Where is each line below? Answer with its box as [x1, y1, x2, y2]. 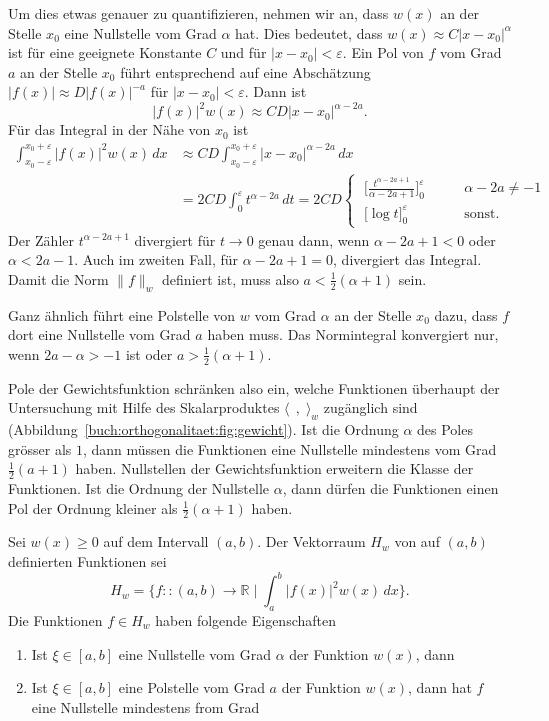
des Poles [417, 419, 473, 439]
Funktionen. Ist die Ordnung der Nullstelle [8, 478, 270, 499]
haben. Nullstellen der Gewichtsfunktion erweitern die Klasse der [75, 458, 474, 479]
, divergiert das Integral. [333, 249, 482, 270]
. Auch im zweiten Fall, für [74, 249, 239, 270]
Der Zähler [8, 229, 74, 250]
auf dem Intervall [103, 531, 209, 552]
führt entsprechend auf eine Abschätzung [120, 61, 371, 82]
